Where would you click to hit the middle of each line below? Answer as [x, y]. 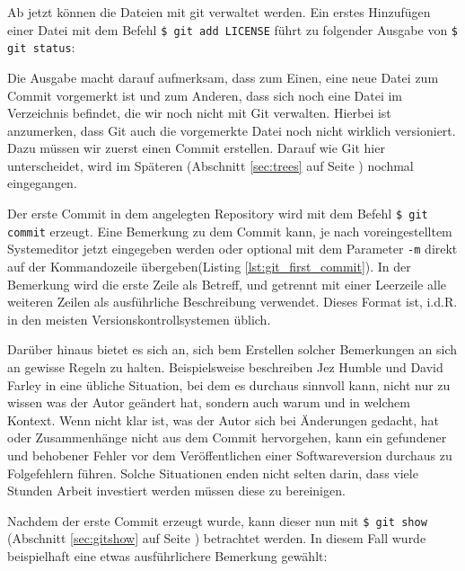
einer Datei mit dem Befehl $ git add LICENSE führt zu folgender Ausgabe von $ [233, 29]
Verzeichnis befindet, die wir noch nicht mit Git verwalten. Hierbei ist [199, 113]
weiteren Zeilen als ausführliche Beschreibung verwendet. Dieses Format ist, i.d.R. [232, 302]
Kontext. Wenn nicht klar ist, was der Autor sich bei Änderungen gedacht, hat [224, 419]
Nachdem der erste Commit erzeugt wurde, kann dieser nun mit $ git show [217, 520]
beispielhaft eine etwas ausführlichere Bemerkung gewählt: [167, 556]
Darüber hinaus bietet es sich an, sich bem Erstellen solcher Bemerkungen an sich [232, 349]
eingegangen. [42, 183]
